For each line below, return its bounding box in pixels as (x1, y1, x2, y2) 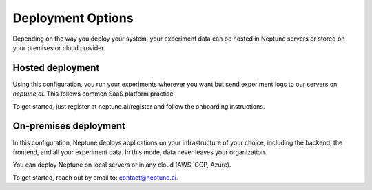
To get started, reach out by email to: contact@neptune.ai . (12, 173, 178, 182)
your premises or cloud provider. (12, 43, 106, 52)
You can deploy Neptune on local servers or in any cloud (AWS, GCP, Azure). (12, 160, 231, 169)
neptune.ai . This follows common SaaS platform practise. (12, 89, 176, 98)
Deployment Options (12, 10, 134, 25)
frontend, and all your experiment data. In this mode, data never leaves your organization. (12, 148, 267, 156)
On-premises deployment (12, 120, 125, 132)
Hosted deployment (12, 62, 100, 74)
